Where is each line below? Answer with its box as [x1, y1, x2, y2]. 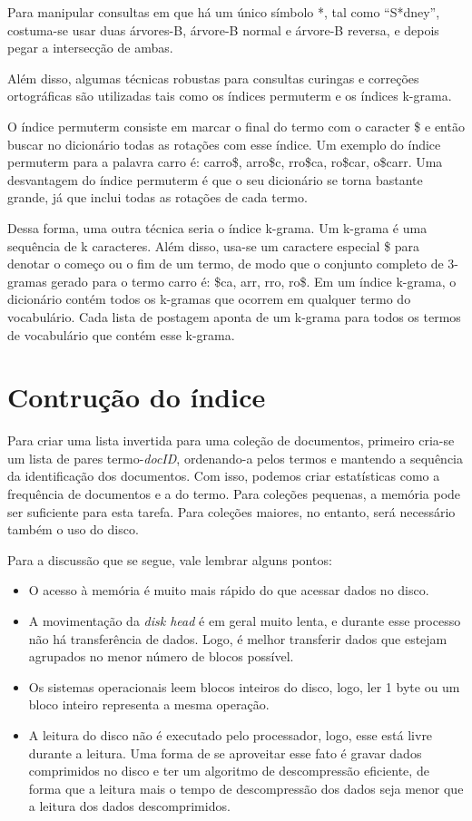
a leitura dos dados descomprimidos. [28, 797, 231, 816]
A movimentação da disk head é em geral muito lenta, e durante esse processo [28, 611, 461, 630]
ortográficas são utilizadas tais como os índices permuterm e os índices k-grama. [7, 86, 452, 105]
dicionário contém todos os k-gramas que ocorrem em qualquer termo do [7, 289, 411, 308]
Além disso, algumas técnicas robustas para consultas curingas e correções [7, 68, 419, 87]
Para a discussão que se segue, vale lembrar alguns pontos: [7, 550, 332, 569]
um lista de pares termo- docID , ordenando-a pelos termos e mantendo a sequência [7, 448, 464, 467]
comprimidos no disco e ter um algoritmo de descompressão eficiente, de [28, 761, 429, 780]
